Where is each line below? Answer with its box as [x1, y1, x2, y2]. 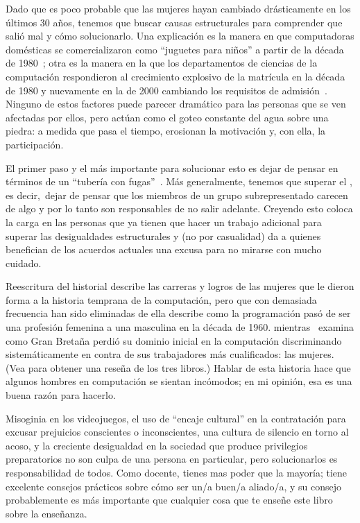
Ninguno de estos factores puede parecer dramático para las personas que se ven [6, 96, 346, 111]
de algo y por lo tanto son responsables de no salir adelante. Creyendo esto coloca [6, 201, 353, 216]
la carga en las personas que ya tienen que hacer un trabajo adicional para [6, 214, 322, 229]
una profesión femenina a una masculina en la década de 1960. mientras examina [6, 320, 354, 334]
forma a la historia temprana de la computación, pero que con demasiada [6, 292, 317, 307]
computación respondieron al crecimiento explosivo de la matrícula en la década [6, 69, 345, 83]
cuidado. [6, 255, 42, 270]
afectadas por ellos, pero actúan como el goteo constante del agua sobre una [6, 110, 329, 124]
